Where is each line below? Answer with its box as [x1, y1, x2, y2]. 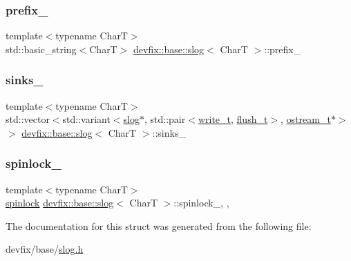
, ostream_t [281, 112, 331, 126]
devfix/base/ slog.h [6, 242, 84, 256]
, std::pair [144, 112, 186, 126]
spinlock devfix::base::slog [6, 195, 114, 210]
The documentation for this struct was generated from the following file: [6, 218, 312, 233]
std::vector [6, 112, 50, 126]
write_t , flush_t [198, 112, 268, 126]
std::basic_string [6, 41, 77, 56]
